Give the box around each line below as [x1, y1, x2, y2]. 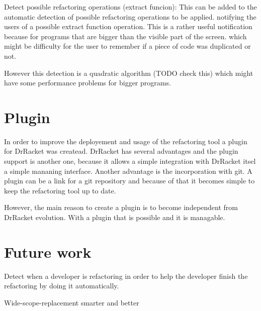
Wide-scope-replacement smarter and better [4, 297, 139, 307]
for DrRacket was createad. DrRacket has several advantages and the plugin [4, 146, 238, 156]
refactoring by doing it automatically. [4, 280, 119, 291]
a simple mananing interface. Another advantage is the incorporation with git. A [4, 165, 252, 176]
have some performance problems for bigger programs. [4, 77, 171, 88]
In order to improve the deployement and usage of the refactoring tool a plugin [4, 136, 247, 146]
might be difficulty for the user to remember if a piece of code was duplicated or [4, 41, 251, 51]
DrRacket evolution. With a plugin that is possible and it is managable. [4, 212, 225, 223]
